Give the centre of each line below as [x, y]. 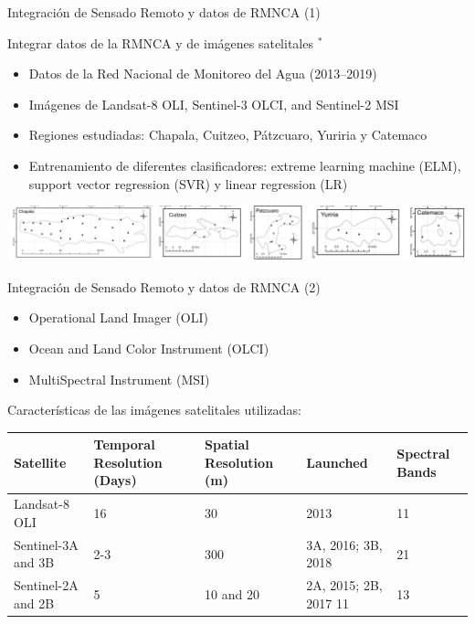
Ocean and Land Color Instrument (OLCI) [149, 348]
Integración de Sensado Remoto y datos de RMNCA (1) [164, 12]
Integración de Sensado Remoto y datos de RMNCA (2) [164, 286]
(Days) [115, 480]
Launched [337, 462]
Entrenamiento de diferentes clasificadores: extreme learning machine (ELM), [245, 165]
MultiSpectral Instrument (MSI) [119, 379]
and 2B [34, 603]
